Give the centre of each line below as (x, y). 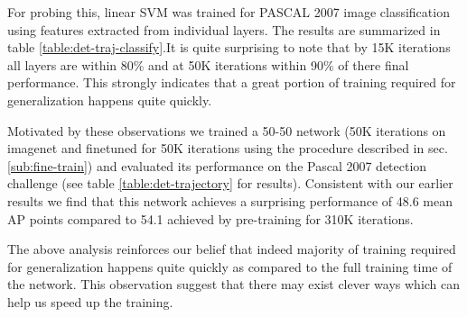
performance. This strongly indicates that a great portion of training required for (232, 82)
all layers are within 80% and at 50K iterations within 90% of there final (208, 64)
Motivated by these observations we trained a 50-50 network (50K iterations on (227, 130)
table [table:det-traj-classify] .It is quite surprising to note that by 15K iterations (229, 47)
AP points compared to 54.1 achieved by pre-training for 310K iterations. (210, 218)
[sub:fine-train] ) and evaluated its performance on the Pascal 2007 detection (217, 165)
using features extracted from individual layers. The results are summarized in (224, 29)
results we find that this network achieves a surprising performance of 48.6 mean (230, 200)
